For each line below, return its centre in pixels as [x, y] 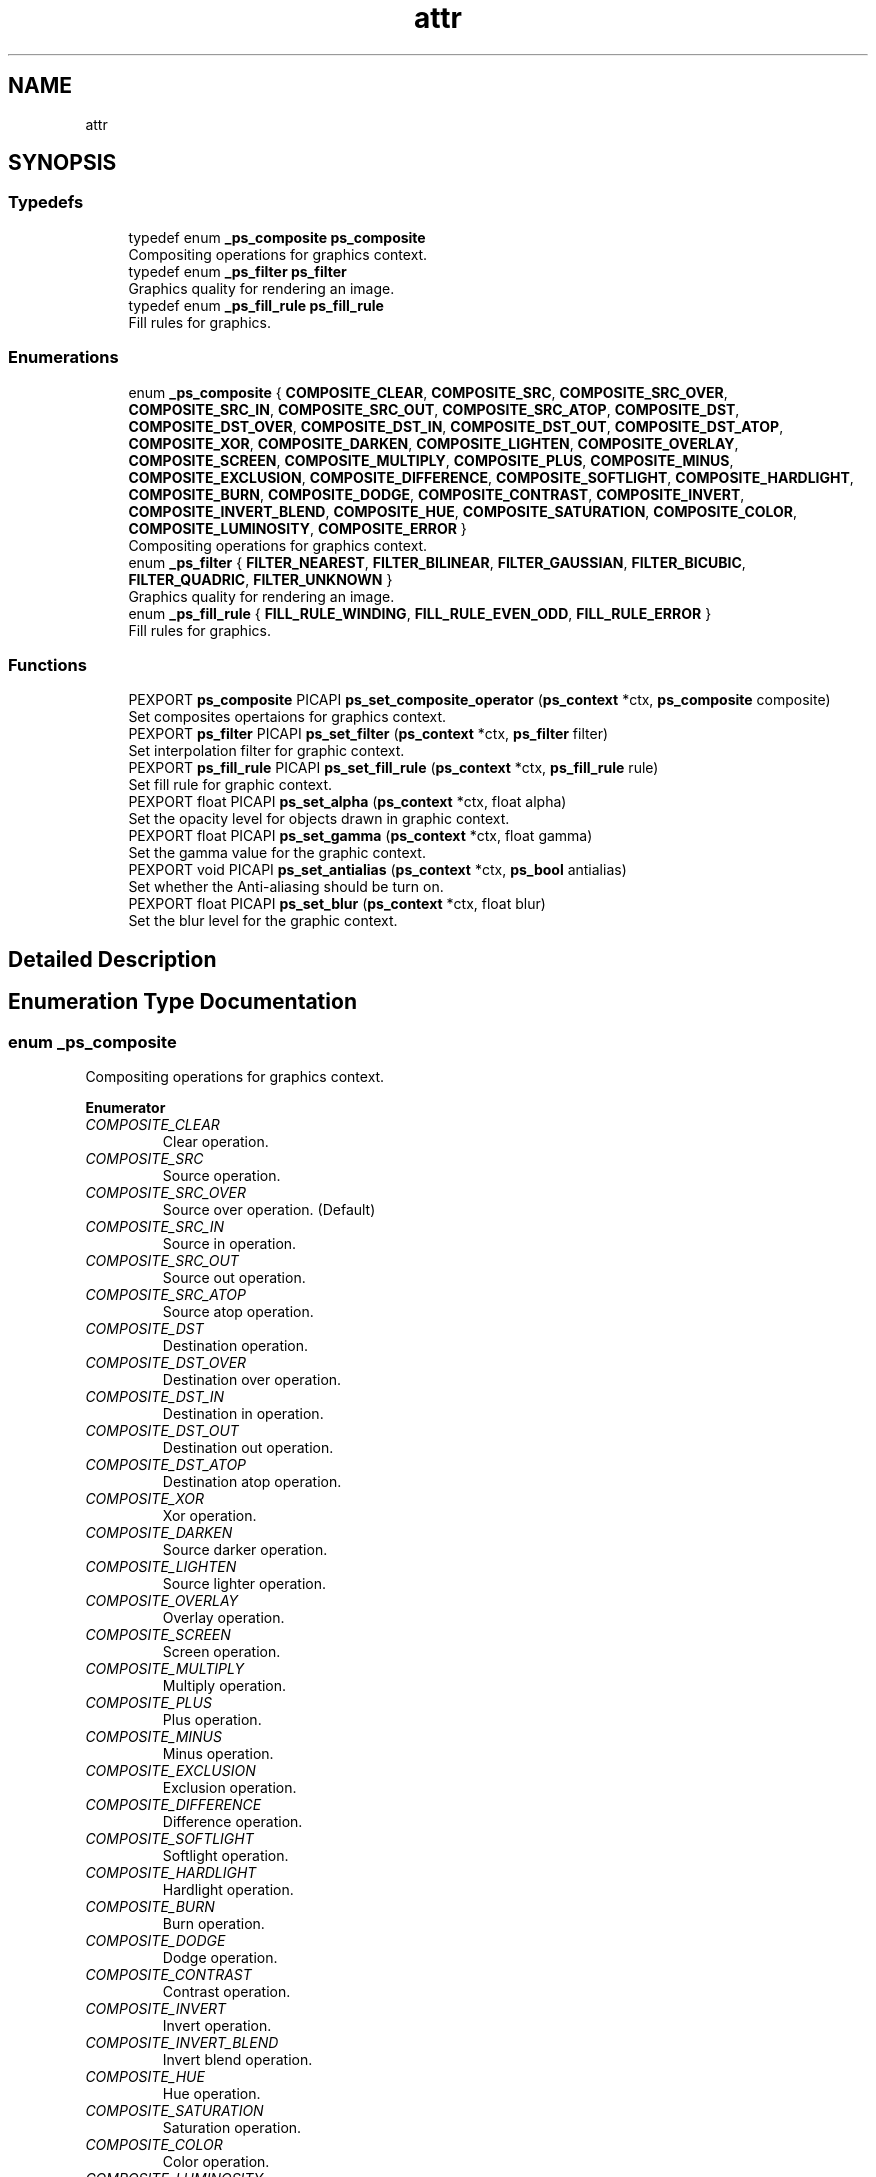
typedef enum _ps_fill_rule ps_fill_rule [256, 305]
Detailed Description [112, 959]
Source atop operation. [238, 1311]
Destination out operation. [248, 1447]
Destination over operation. [252, 1379]
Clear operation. [215, 1141]
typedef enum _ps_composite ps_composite [277, 237]
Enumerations [63, 357]
